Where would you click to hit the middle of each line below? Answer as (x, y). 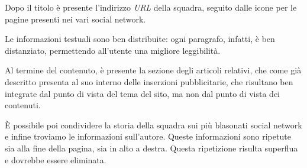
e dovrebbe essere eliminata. (56, 159)
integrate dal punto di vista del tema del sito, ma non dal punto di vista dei (143, 93)
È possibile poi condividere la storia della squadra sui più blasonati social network (153, 125)
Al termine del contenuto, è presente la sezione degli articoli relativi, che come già (153, 70)
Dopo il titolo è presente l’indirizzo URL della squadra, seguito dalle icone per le (151, 7)
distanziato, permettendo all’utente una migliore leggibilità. (113, 50)
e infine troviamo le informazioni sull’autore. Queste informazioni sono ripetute (148, 136)
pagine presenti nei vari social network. (75, 19)
